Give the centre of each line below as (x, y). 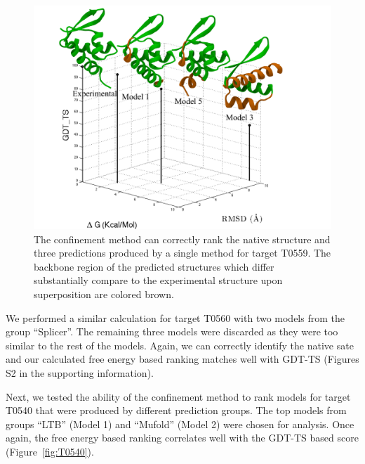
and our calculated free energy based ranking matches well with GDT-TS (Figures (182, 359)
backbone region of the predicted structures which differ (154, 266)
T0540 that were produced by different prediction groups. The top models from (176, 410)
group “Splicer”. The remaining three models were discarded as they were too (172, 331)
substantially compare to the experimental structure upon (158, 280)
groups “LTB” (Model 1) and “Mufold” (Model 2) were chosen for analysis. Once (180, 424)
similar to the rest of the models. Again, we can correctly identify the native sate (180, 345)
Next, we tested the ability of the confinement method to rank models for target (178, 396)
